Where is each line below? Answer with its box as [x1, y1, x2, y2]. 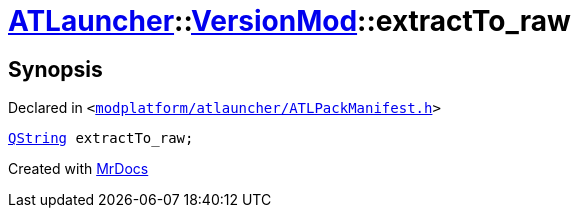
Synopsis [8, 56, 103, 82]
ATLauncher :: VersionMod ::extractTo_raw [8, 4, 571, 38]
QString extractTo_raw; [8, 130, 194, 147]
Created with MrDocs [8, 160, 149, 178]
